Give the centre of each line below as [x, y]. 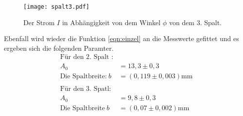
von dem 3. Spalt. [195, 22]
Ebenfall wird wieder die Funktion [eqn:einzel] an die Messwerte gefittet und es [121, 38]
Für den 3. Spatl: [86, 89]
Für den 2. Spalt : [87, 57]
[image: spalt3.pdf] [57, 7]
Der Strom [39, 22]
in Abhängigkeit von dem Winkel [111, 22]
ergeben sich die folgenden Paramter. [59, 48]
